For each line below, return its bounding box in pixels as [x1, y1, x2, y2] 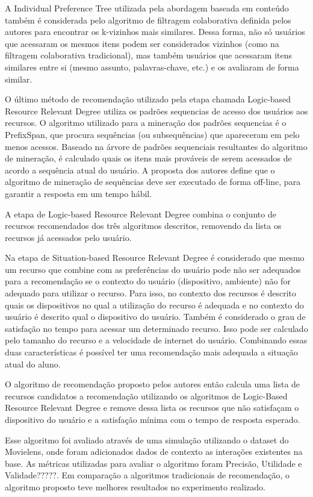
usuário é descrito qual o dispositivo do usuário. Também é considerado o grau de [5, 310, 306, 323]
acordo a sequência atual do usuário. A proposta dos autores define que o [5, 163, 275, 176]
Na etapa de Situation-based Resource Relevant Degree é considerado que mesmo [5, 251, 305, 264]
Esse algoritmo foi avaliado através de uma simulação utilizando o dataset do [5, 433, 289, 446]
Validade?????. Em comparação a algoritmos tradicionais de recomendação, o [5, 469, 290, 481]
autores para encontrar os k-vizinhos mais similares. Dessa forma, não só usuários [5, 25, 305, 38]
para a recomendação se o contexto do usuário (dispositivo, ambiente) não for [5, 275, 291, 287]
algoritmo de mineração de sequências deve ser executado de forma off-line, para [5, 175, 301, 188]
